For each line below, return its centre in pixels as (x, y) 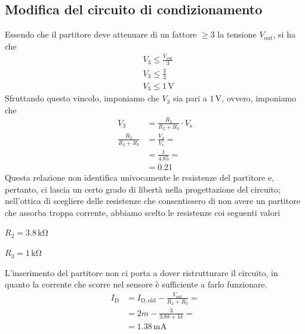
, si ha (284, 34)
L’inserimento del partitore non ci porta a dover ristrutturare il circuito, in (141, 272)
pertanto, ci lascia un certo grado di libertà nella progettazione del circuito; (143, 189)
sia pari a (190, 98)
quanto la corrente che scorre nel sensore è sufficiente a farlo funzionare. (136, 284)
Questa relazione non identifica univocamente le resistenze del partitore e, (140, 177)
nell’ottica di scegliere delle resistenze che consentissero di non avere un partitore (152, 201)
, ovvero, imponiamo (259, 98)
